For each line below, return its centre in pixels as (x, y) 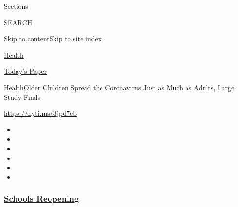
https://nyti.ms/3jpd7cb (40, 113)
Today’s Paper (25, 71)
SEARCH (18, 22)
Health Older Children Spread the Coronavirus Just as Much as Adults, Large (119, 87)
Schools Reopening (42, 199)
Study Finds (22, 97)
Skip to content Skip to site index (53, 39)
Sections (16, 6)
